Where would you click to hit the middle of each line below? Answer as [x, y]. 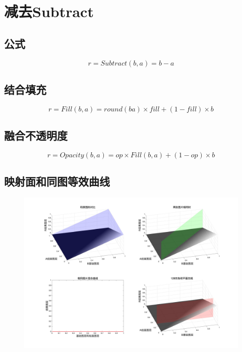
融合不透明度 [36, 135]
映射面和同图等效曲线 [57, 181]
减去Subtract [49, 11]
